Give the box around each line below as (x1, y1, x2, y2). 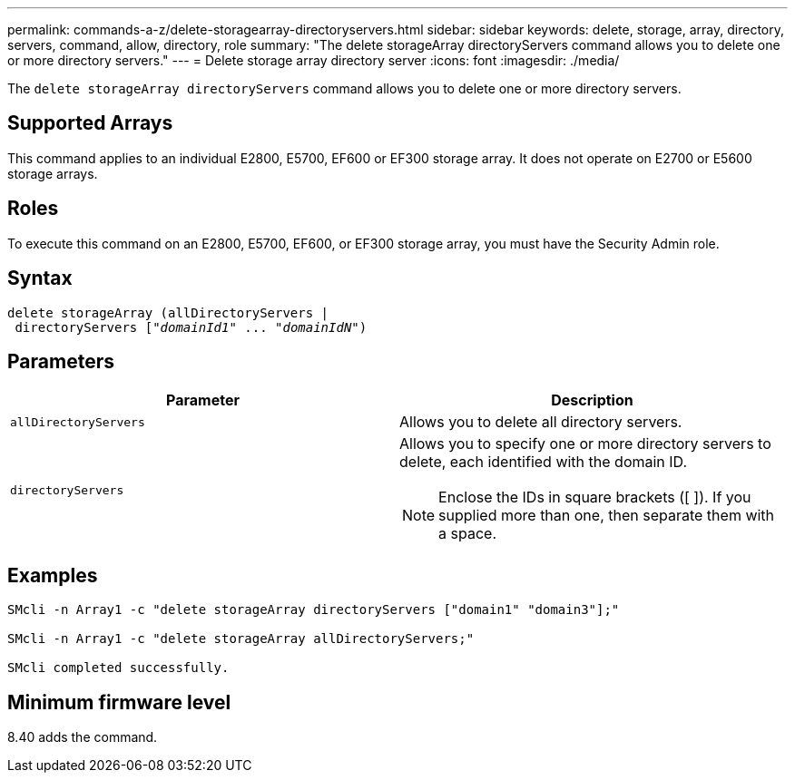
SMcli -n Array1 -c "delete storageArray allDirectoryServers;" (7, 631, 475, 647)
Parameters (7, 349, 114, 373)
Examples (7, 563, 98, 587)
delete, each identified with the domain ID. (399, 453, 688, 472)
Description (551, 391, 633, 410)
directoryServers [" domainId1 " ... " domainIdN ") (15, 319, 368, 335)
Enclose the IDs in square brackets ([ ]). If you (438, 488, 751, 507)
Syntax (7, 267, 73, 290)
